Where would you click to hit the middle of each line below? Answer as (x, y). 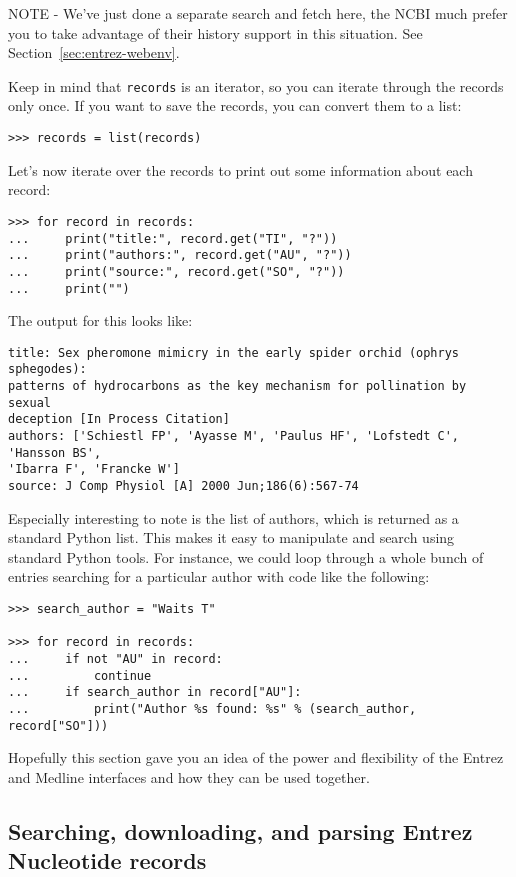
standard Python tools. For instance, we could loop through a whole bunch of (246, 556)
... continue (80, 675)
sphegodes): (47, 369)
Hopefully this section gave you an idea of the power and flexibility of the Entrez (256, 757)
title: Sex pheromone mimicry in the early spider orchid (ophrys (234, 352)
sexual (29, 402)
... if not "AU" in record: (115, 659)
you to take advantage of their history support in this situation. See (215, 32)
